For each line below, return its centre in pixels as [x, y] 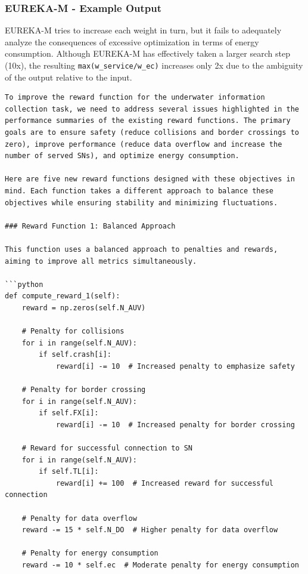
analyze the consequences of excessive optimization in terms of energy [132, 41]
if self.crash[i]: [75, 355]
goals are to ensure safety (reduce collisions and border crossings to [152, 133]
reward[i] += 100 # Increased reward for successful [165, 483]
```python [24, 284]
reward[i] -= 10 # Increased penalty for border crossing [175, 425]
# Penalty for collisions [73, 331]
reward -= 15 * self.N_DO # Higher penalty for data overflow [150, 530]
